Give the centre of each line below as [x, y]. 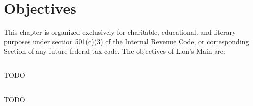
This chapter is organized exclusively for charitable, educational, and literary [120, 32]
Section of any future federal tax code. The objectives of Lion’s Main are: [115, 51]
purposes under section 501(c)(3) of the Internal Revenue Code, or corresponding [126, 41]
